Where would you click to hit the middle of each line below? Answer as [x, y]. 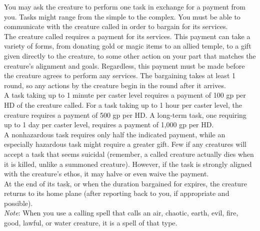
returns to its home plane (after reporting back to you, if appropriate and [117, 193]
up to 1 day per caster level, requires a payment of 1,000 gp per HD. [109, 125]
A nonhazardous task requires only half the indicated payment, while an [115, 134]
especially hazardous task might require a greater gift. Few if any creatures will [125, 144]
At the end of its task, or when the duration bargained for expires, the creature [125, 183]
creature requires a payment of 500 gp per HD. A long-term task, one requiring [125, 114]
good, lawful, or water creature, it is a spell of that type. [91, 223]
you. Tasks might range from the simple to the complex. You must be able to [122, 16]
